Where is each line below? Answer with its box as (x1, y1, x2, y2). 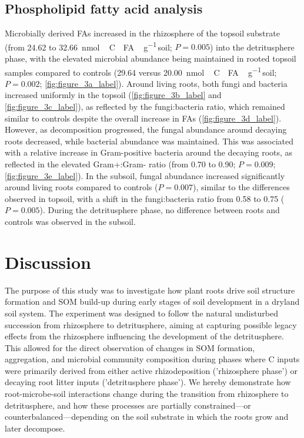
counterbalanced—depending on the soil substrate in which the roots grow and (5, 410, 289, 423)
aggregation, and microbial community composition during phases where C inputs (5, 353, 300, 365)
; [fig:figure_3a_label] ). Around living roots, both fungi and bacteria (39, 77, 288, 89)
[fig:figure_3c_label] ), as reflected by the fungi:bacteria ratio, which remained (5, 100, 285, 113)
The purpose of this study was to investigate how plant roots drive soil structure (5, 284, 295, 296)
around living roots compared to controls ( (5, 181, 158, 193)
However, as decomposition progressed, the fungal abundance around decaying (5, 123, 287, 136)
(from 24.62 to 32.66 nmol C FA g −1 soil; (5, 39, 172, 53)
